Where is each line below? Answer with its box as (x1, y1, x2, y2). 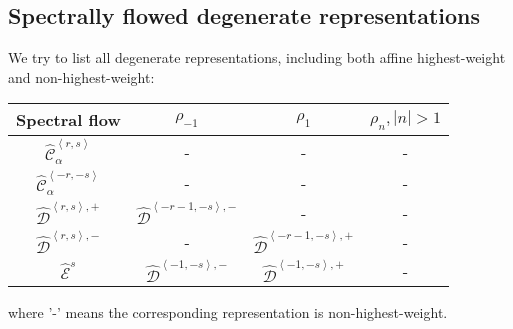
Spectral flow (16, 108, 121, 132)
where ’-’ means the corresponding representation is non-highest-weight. (8, 301, 448, 322)
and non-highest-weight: (8, 66, 155, 87)
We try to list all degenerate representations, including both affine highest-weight (8, 47, 506, 68)
